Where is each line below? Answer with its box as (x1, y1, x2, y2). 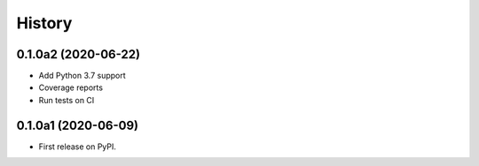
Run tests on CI (38, 94, 95, 105)
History (16, 13, 73, 33)
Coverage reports (38, 82, 104, 93)
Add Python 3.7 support (38, 71, 126, 81)
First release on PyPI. (38, 141, 117, 152)
